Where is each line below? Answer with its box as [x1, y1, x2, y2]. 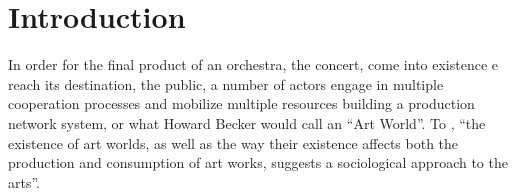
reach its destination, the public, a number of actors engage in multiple [8, 73, 444, 94]
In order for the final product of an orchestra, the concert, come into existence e [8, 54, 499, 75]
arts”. [8, 171, 41, 192]
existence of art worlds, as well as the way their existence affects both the [8, 132, 459, 153]
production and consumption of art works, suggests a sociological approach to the [8, 152, 508, 173]
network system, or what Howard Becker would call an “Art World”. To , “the [8, 112, 486, 133]
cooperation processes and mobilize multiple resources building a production [8, 93, 475, 114]
